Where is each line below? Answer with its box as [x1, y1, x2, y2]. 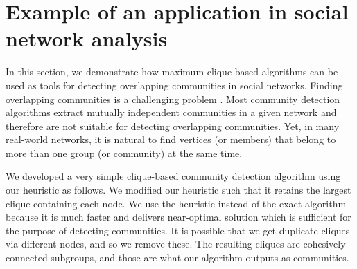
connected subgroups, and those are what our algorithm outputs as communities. [6, 250, 349, 265]
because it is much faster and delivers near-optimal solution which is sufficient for [6, 210, 351, 224]
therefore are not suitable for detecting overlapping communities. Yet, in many [6, 118, 340, 133]
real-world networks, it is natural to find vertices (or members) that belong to [6, 132, 336, 147]
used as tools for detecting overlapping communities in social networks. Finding [6, 77, 343, 92]
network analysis [6, 24, 168, 53]
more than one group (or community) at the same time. [6, 145, 243, 160]
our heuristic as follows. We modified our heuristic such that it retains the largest [6, 183, 351, 197]
